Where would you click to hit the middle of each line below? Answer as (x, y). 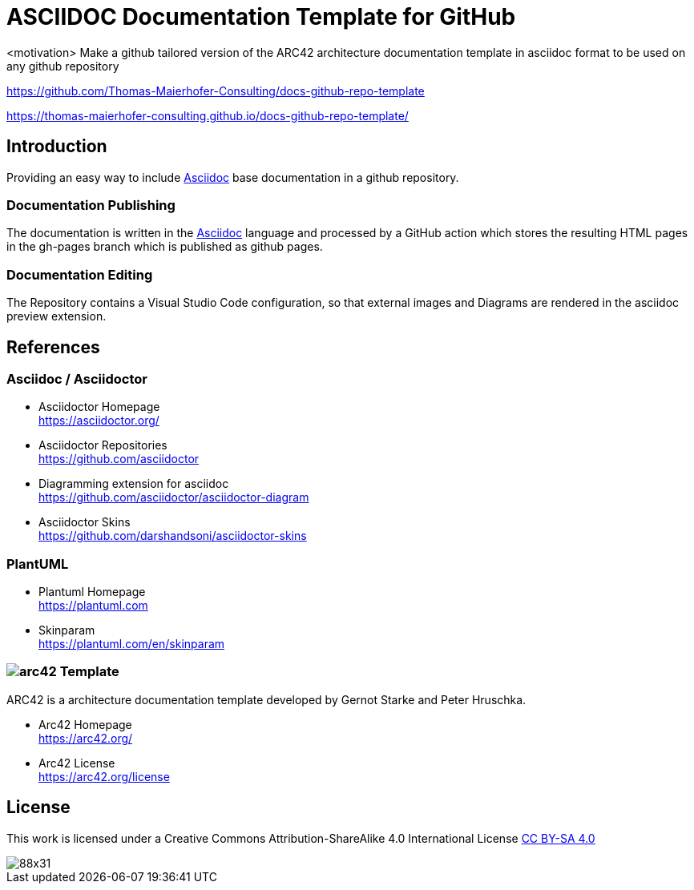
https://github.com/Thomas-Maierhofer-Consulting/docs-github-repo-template (216, 91)
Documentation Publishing (91, 205)
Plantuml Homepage (92, 592)
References (53, 347)
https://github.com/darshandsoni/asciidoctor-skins (173, 536)
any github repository (63, 66)
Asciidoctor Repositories (103, 445)
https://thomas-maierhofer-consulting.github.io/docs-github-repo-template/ (208, 115)
